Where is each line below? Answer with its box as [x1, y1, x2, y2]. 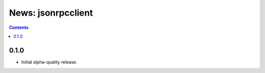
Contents [9, 24, 29, 30]
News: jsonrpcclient [9, 7, 93, 18]
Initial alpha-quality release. [21, 59, 78, 65]
